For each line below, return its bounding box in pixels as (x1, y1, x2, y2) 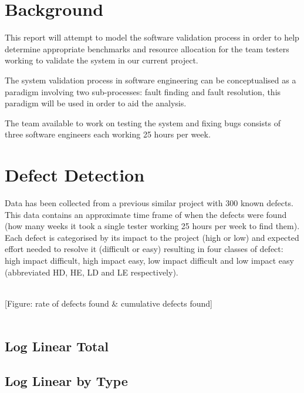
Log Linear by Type (5, 372, 128, 390)
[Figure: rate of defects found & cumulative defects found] (5, 297, 212, 309)
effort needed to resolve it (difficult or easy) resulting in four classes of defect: (5, 243, 283, 255)
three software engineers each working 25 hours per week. (5, 128, 211, 140)
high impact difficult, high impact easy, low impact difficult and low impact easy (5, 254, 294, 266)
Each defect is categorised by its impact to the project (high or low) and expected (5, 231, 299, 243)
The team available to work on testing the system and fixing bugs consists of (5, 116, 281, 129)
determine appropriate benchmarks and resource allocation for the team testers (5, 42, 289, 55)
